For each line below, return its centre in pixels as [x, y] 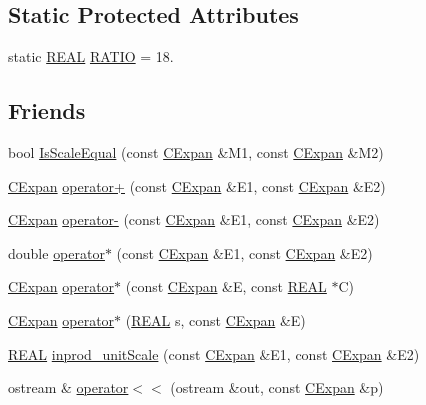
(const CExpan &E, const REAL [226, 286]
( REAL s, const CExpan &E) [215, 319]
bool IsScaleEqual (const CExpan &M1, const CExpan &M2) [196, 152]
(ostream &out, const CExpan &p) [277, 387]
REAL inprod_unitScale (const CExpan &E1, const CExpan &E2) [214, 353]
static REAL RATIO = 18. [91, 56]
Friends [47, 110]
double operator [56, 252]
